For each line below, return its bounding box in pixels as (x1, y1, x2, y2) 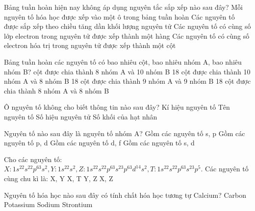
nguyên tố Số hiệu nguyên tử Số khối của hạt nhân (4, 111, 157, 121)
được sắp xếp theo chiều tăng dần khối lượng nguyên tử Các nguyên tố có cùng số (4, 21, 251, 31)
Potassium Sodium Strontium (4, 199, 93, 210)
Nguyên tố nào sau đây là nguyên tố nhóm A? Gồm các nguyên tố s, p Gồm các (4, 128, 245, 138)
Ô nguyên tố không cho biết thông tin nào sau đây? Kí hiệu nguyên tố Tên (4, 102, 230, 112)
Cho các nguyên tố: (4, 154, 62, 164)
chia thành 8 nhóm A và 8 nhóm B (4, 85, 109, 95)
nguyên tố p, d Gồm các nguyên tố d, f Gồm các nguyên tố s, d (4, 138, 195, 148)
